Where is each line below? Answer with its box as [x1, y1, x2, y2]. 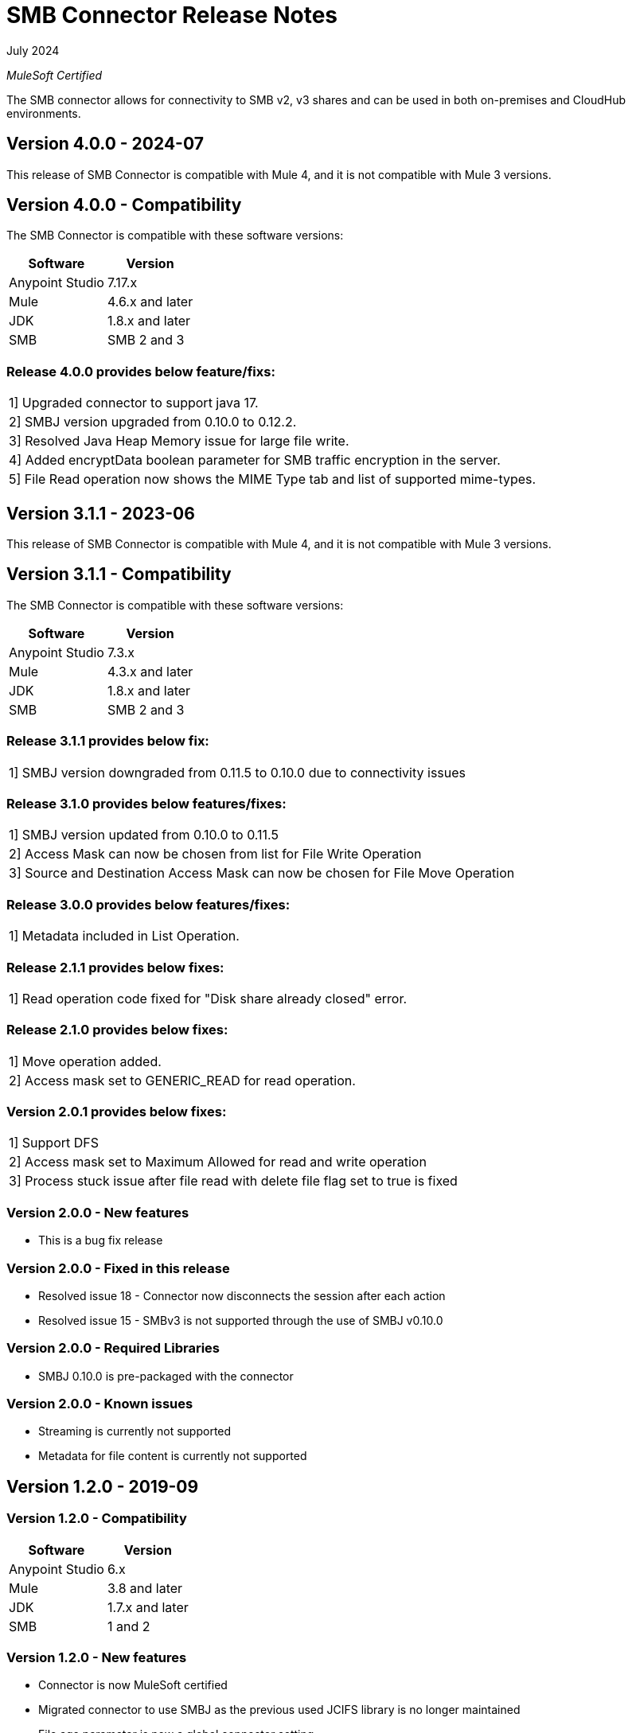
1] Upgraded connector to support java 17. [9, 395, 259, 411]
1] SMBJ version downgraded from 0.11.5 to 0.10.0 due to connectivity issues [9, 764, 466, 781]
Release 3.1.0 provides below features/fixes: [6, 796, 287, 812]
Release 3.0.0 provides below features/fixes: [6, 896, 291, 913]
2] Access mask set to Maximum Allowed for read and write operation [9, 1154, 427, 1170]
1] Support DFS [9, 1135, 99, 1151]
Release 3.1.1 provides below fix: [6, 733, 209, 750]
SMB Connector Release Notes [6, 2, 338, 29]
